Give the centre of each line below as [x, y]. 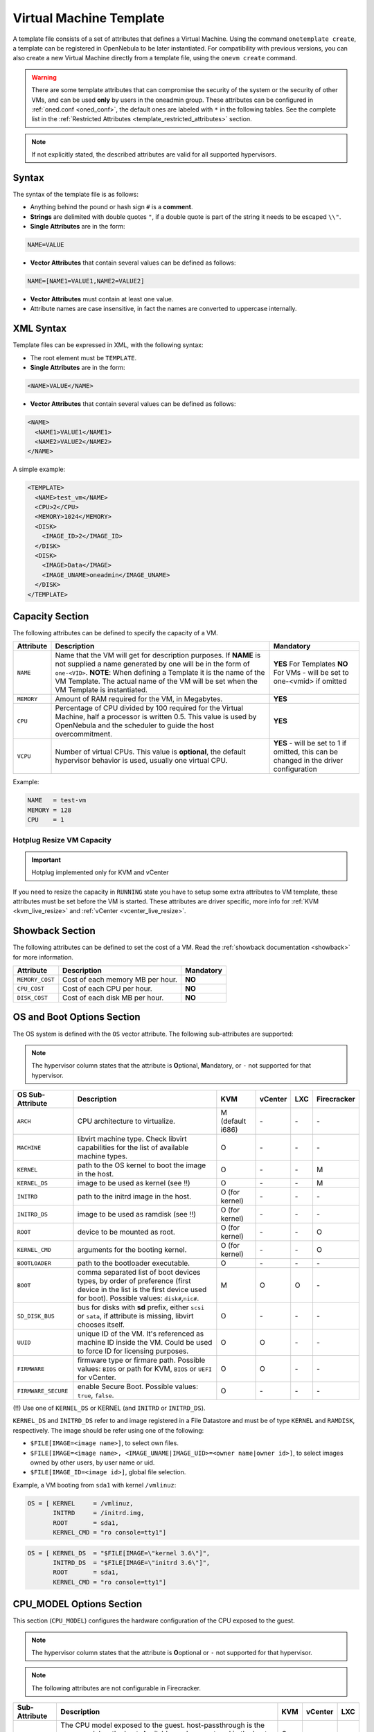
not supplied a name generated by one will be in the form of [152, 664]
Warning [44, 77]
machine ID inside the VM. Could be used [145, 1343]
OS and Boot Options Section [77, 1017]
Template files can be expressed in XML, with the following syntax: [108, 345]
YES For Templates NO [311, 664]
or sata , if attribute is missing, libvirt [135, 1316]
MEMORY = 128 [50, 810]
